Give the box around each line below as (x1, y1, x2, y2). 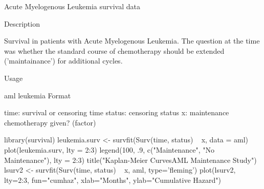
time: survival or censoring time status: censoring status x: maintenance (4, 107, 229, 118)
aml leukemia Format (4, 90, 71, 100)
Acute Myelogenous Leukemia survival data (4, 1, 140, 11)
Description (4, 18, 40, 29)
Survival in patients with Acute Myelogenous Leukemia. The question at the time (4, 35, 260, 46)
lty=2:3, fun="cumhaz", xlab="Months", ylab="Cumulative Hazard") (4, 174, 221, 185)
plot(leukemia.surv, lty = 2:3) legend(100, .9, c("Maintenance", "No (4, 144, 214, 155)
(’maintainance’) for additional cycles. (4, 55, 123, 66)
